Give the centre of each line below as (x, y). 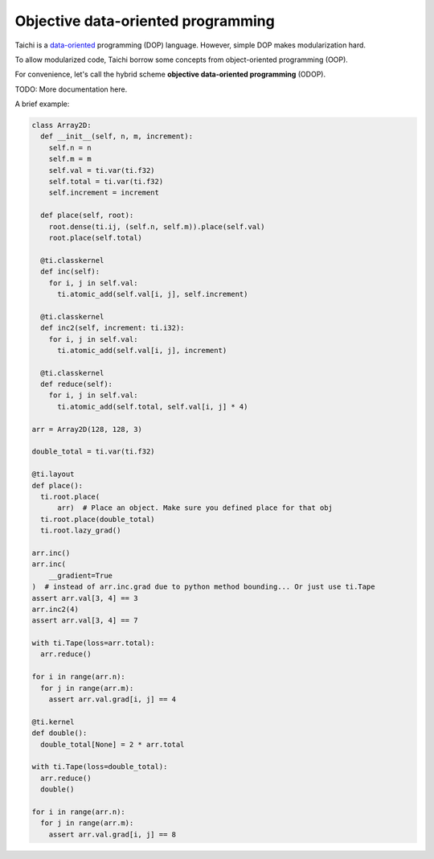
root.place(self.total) (95, 238)
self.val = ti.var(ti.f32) (102, 170)
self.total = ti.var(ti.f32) (106, 182)
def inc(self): (70, 272)
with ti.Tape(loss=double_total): (100, 767)
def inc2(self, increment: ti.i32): (113, 328)
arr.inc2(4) (55, 609)
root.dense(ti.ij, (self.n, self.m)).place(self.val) (157, 226)
